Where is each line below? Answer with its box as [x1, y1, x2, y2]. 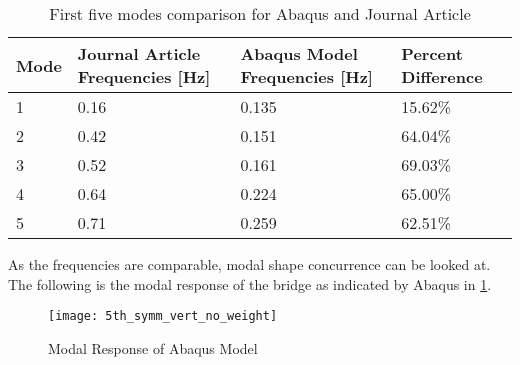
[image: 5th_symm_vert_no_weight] [48, 309, 278, 324]
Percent [401, 42, 463, 65]
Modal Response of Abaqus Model [48, 337, 258, 358]
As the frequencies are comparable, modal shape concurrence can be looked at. [8, 254, 491, 274]
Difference [401, 65, 483, 88]
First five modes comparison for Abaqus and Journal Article [49, 2, 471, 25]
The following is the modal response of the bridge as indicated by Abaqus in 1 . [8, 273, 492, 294]
